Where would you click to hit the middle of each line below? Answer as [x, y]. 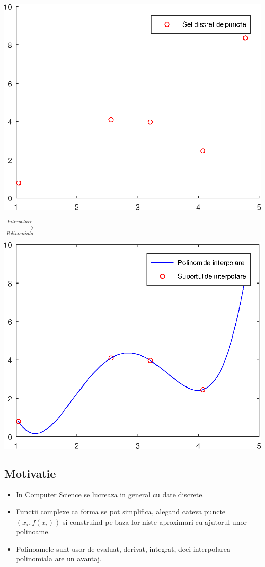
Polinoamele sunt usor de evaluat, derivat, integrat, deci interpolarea [123, 548]
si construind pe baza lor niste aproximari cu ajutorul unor [154, 521]
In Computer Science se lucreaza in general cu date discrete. [110, 494]
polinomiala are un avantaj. [59, 559]
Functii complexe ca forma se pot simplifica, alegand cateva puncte [121, 512]
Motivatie [30, 473]
